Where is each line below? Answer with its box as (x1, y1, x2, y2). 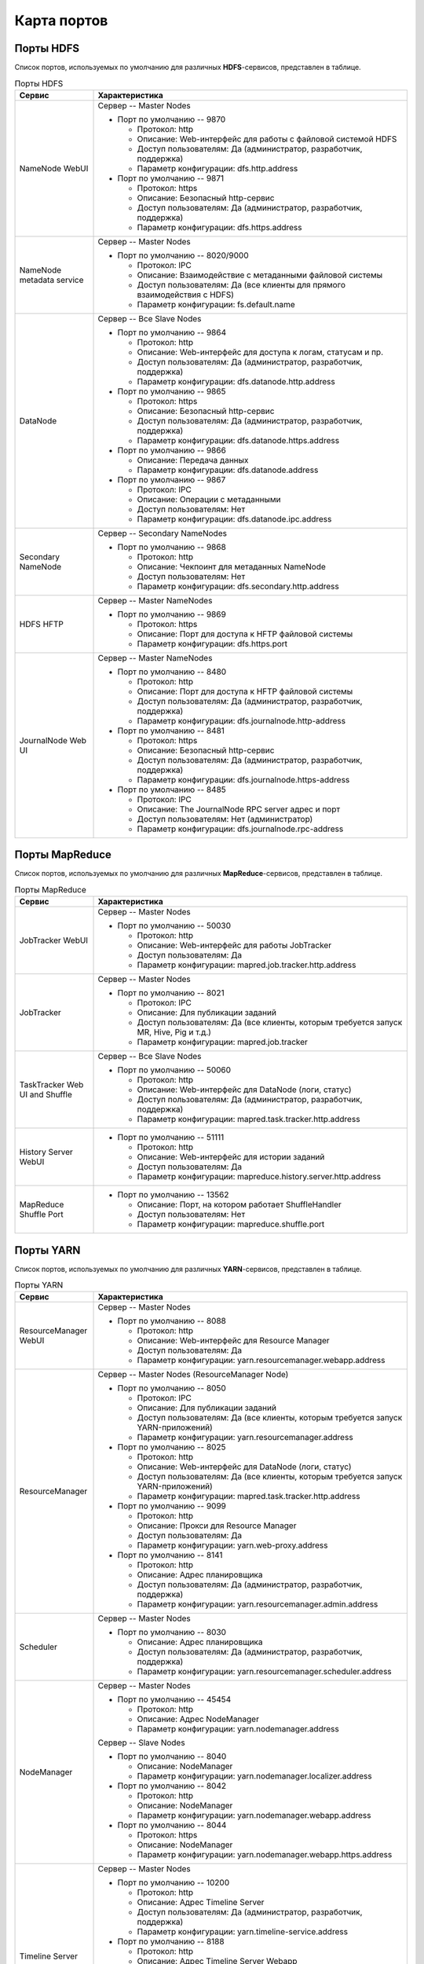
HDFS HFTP (19, 618, 64, 629)
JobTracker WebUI (19, 935, 89, 946)
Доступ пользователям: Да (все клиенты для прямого (137, 279, 345, 290)
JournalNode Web (19, 735, 86, 746)
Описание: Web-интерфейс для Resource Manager (137, 1336, 330, 1347)
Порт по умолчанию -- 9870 (117, 114, 226, 125)
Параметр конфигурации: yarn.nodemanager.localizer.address (137, 1771, 372, 1782)
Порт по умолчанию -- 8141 (117, 1550, 223, 1561)
